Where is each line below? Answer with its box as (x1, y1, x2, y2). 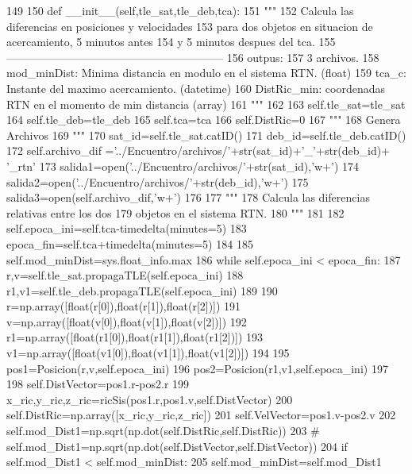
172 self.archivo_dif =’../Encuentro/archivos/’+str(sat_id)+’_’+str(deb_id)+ (6, 142, 391, 159)
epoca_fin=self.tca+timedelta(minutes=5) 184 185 (6, 235, 253, 252)
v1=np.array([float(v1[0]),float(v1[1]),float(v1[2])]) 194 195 (6, 345, 290, 361)
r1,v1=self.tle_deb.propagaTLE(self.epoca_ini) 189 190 (6, 282, 278, 299)
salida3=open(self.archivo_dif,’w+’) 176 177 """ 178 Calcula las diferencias (6, 189, 370, 206)
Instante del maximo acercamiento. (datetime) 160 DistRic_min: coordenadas (6, 79, 386, 96)
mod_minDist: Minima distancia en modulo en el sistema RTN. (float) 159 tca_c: (6, 64, 406, 81)
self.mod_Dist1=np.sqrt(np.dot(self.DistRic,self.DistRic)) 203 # (6, 422, 320, 439)
